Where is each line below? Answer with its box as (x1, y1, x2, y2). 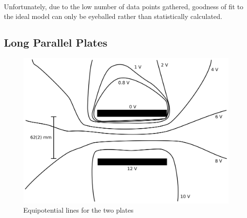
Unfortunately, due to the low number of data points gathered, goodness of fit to (4, 1, 244, 11)
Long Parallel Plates (4, 34, 108, 50)
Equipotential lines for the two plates (23, 205, 134, 215)
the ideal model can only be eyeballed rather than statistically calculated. (4, 11, 222, 21)
